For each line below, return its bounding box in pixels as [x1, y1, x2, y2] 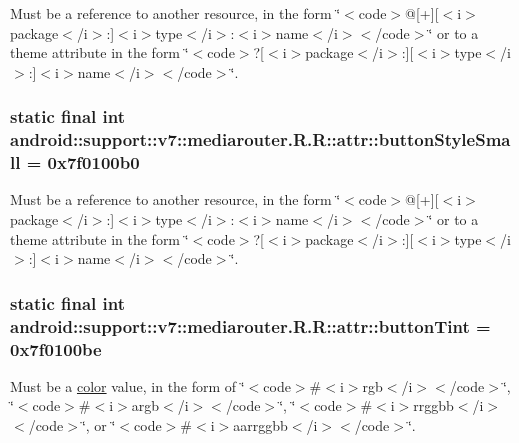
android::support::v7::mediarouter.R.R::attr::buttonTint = [10, 313, 491, 338]
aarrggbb [233, 415, 288, 436]
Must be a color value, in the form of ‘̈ [10, 375, 245, 396]
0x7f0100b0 [47, 150, 140, 175]
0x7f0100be [10, 336, 102, 361]
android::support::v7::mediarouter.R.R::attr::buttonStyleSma [10, 127, 511, 152]
